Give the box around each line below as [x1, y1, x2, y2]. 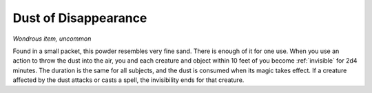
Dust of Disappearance [12, 10, 147, 25]
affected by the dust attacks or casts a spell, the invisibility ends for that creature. [12, 76, 245, 84]
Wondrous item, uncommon [12, 34, 92, 43]
